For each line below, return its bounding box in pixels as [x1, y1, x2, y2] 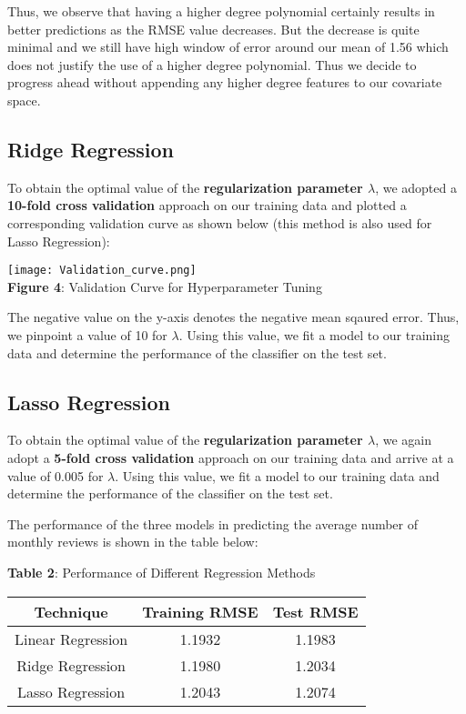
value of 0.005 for [7, 466, 104, 485]
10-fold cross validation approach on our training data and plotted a [7, 196, 407, 215]
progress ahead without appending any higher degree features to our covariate [7, 73, 442, 92]
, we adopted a [375, 177, 457, 196]
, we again [375, 430, 431, 449]
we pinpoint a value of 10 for [7, 325, 167, 344]
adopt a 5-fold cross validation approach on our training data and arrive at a [7, 448, 454, 467]
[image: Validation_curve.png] [7, 264, 197, 277]
